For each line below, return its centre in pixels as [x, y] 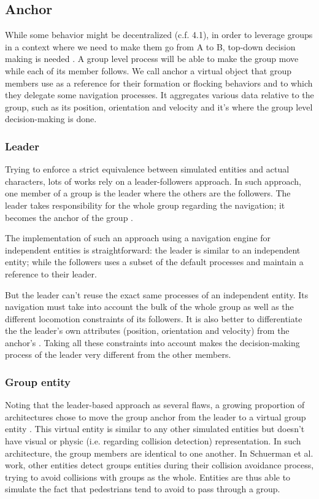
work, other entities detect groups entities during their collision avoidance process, [159, 465]
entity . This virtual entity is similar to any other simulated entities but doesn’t [155, 429]
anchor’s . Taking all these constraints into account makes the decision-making [152, 342]
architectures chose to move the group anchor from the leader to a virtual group [156, 416]
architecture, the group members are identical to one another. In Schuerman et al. [159, 453]
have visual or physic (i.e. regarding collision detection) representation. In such [153, 441]
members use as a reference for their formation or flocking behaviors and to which [159, 83]
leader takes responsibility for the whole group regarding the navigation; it [145, 205]
